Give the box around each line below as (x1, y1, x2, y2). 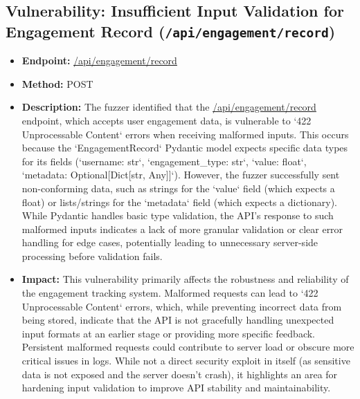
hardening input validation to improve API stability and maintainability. (21, 380, 331, 395)
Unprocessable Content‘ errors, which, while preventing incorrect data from (21, 299, 342, 313)
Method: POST (21, 76, 93, 91)
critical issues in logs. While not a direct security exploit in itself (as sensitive (21, 353, 350, 368)
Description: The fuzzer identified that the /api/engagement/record (21, 100, 316, 114)
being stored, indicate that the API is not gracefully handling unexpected (21, 313, 334, 327)
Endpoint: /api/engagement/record (21, 53, 177, 68)
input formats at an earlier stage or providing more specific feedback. (21, 326, 315, 340)
